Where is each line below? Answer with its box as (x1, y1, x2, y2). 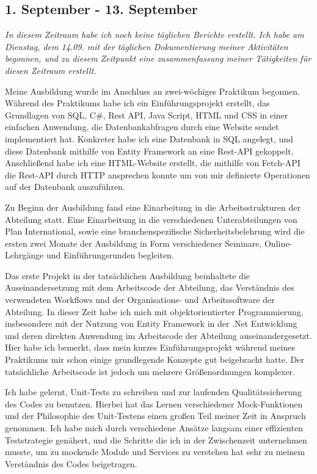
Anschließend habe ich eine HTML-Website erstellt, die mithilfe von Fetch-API (5, 156, 301, 169)
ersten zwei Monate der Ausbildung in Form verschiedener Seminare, (5, 236, 262, 249)
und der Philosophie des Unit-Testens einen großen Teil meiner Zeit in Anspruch (5, 409, 306, 422)
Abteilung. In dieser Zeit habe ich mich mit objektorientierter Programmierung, (5, 305, 304, 318)
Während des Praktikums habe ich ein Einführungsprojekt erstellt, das (5, 97, 270, 109)
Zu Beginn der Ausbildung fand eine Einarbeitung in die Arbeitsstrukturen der (5, 200, 301, 213)
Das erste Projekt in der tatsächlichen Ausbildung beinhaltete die (5, 269, 250, 282)
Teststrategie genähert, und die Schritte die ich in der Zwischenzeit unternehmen (5, 433, 307, 446)
